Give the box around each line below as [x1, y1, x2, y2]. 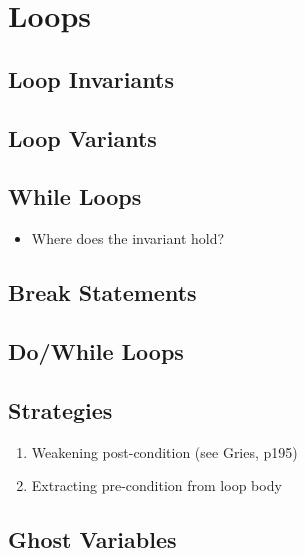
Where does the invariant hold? [31, 228, 225, 249]
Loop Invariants [8, 63, 174, 94]
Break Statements [8, 277, 197, 308]
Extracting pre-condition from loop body [31, 475, 282, 496]
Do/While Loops [8, 335, 184, 366]
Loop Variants [8, 122, 157, 153]
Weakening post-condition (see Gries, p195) [31, 441, 298, 462]
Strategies [8, 394, 113, 425]
